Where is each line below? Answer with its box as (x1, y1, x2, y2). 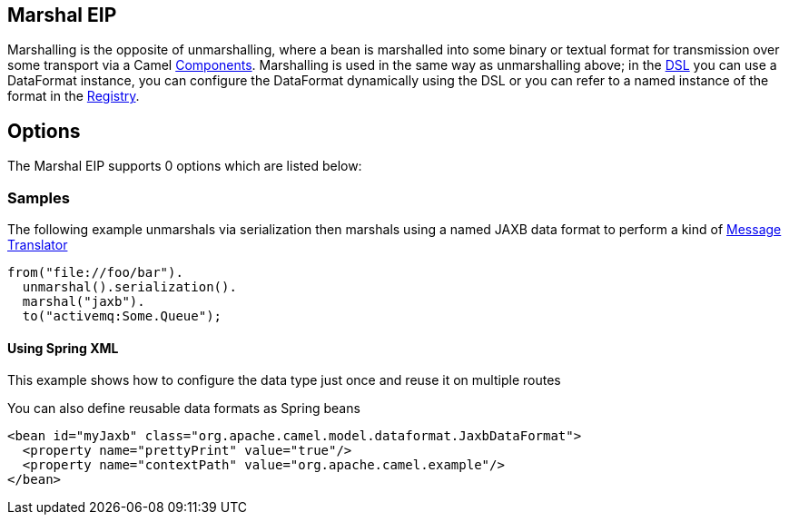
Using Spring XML (7, 340, 119, 356)
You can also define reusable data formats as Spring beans (7, 400, 360, 417)
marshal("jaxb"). (22, 294, 145, 310)
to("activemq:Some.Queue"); (22, 309, 222, 324)
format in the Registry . (7, 88, 140, 104)
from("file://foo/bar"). (7, 265, 183, 281)
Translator (7, 237, 68, 253)
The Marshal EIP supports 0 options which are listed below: (7, 158, 362, 174)
